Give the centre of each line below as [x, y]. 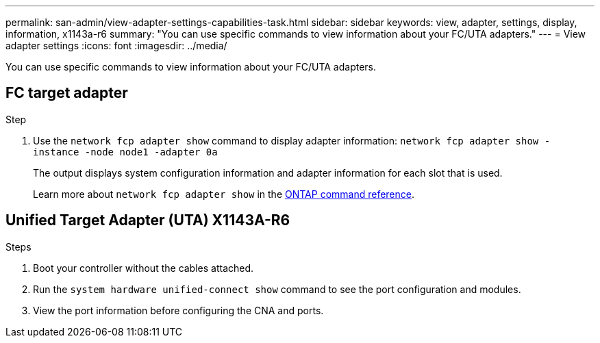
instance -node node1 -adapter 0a [125, 152]
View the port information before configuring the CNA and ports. [178, 310]
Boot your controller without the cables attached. [143, 268]
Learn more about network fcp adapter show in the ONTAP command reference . [224, 194]
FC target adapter [67, 93]
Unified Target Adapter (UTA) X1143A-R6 [148, 220]
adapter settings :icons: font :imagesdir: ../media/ [116, 46]
